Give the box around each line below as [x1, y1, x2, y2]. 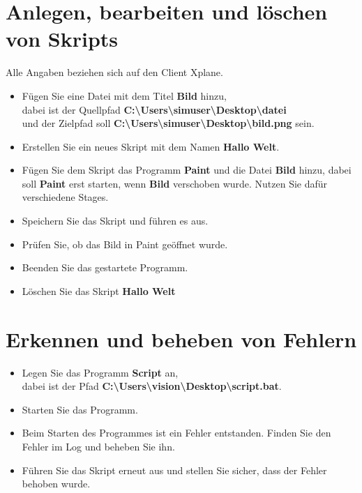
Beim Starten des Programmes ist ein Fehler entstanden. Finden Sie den [22, 425, 331, 440]
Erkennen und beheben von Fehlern [6, 324, 357, 353]
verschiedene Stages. [22, 190, 109, 204]
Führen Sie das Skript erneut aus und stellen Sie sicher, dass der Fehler [22, 462, 327, 477]
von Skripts [6, 24, 119, 53]
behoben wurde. [22, 476, 91, 491]
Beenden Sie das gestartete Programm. [22, 260, 188, 275]
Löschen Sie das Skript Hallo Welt [22, 283, 176, 298]
